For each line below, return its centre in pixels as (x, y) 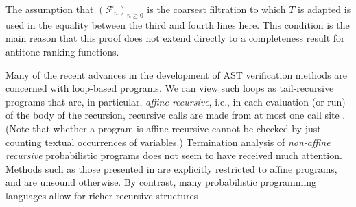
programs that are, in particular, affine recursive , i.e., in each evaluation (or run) (176, 101)
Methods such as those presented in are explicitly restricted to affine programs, (171, 168)
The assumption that (50, 9)
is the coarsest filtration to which (216, 9)
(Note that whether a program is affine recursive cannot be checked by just (163, 128)
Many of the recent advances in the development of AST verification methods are (177, 74)
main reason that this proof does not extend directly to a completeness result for (175, 38)
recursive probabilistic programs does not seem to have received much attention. (174, 155)
